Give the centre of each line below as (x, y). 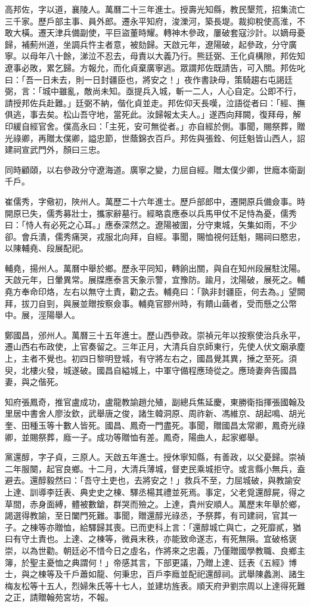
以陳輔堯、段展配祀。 (46, 248)
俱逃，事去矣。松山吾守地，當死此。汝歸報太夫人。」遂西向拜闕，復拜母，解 (153, 114)
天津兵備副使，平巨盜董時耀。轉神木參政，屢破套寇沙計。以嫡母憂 (176, 33)
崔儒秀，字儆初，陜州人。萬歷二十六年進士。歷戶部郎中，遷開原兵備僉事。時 (155, 201)
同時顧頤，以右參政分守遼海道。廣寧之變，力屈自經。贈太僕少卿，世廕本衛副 (155, 169)
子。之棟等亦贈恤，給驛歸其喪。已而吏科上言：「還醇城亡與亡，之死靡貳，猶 (153, 527)
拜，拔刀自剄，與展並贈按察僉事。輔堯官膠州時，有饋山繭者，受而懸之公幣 (151, 303)
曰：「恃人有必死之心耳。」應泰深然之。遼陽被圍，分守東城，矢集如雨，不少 (151, 225)
